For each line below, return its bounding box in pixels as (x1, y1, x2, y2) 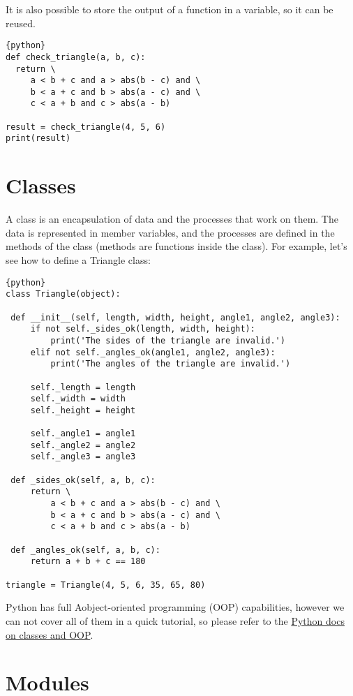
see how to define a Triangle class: (6, 253, 151, 267)
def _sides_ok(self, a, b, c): (10, 475, 156, 485)
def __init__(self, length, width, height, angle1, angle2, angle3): (10, 312, 340, 323)
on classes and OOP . (6, 627, 93, 642)
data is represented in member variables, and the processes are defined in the (6, 225, 335, 239)
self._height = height (30, 405, 136, 415)
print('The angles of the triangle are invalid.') (50, 359, 291, 369)
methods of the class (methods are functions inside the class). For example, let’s (6, 239, 347, 253)
